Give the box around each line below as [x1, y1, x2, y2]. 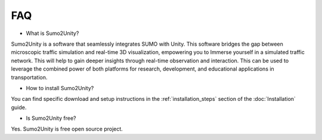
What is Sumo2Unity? [26, 30, 79, 37]
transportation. [11, 74, 48, 81]
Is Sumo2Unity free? [26, 114, 76, 122]
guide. [11, 104, 27, 111]
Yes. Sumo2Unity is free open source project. [11, 125, 123, 133]
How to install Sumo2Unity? [26, 84, 94, 91]
